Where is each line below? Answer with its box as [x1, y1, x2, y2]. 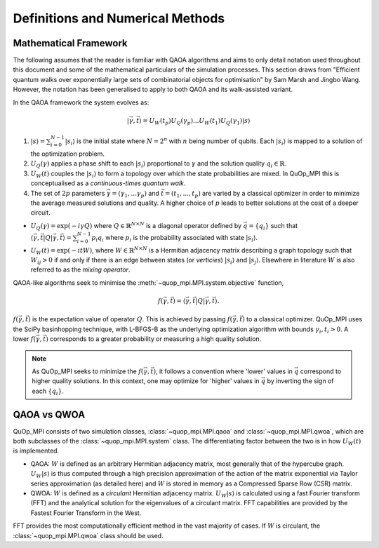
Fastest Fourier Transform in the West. [30, 509, 142, 517]
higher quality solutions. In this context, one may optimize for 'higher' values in [32, 377, 260, 385]
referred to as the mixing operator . [30, 265, 131, 274]
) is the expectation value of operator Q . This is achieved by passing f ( [28, 315, 233, 323]
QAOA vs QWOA [13, 408, 86, 420]
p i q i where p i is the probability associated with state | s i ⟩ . [91, 233, 258, 243]
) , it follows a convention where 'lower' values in [153, 367, 293, 375]
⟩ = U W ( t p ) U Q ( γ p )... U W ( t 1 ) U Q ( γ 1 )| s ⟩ [139, 116, 251, 126]
